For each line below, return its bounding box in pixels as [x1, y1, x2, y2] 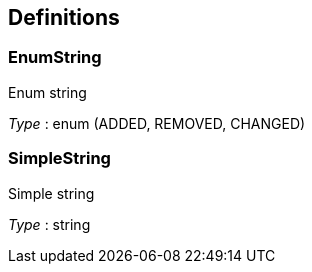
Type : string [8, 215, 91, 233]
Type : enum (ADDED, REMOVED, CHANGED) [8, 114, 306, 132]
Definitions [8, 5, 120, 30]
